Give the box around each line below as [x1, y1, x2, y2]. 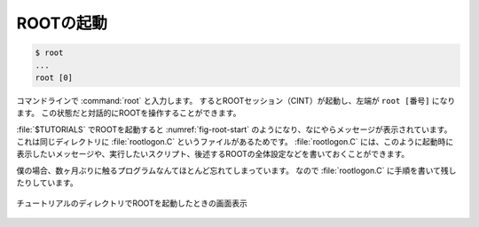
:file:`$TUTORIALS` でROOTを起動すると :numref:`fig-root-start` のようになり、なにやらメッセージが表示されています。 [16, 124, 452, 135]
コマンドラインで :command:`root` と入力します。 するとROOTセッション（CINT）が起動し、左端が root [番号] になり [16, 95, 456, 106]
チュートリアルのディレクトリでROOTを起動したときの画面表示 [16, 198, 247, 208]
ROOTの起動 [16, 13, 108, 33]
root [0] [35, 72, 74, 82]
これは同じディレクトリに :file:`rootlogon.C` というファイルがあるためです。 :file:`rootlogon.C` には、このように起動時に [16, 137, 454, 147]
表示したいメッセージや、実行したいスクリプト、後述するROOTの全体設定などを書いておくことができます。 [16, 149, 410, 160]
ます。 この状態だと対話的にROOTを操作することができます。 [16, 107, 241, 119]
